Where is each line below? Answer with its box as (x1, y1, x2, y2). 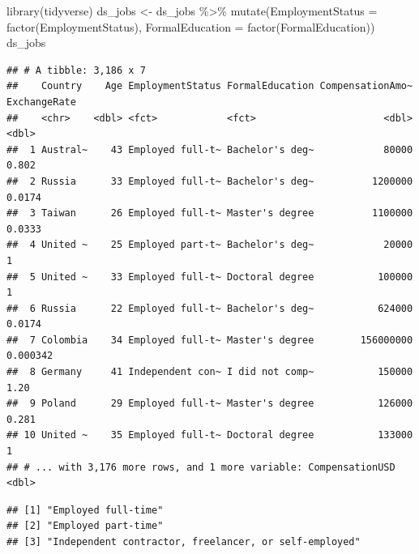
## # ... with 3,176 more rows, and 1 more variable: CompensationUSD (6, 461, 395, 473)
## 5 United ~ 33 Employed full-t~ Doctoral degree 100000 (6, 271, 413, 283)
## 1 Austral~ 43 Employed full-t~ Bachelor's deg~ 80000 (6, 143, 413, 156)
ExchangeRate (6, 96, 76, 108)
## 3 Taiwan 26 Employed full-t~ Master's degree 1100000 (6, 207, 413, 219)
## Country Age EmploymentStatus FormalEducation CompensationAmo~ (6, 80, 413, 92)
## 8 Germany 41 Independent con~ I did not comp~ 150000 (6, 366, 413, 378)
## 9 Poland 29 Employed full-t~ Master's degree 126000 (6, 398, 413, 410)
